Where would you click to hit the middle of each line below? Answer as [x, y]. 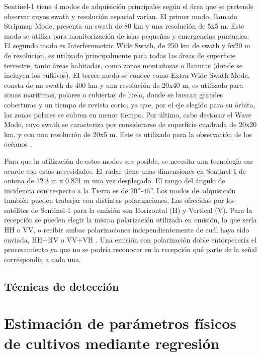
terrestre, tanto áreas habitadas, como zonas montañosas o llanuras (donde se [123, 65]
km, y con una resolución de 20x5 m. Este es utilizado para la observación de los [128, 134]
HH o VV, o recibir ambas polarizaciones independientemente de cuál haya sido [127, 230]
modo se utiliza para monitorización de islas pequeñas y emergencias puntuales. [127, 35]
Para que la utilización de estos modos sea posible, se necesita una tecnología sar [128, 160]
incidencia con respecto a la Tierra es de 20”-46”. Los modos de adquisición [120, 190]
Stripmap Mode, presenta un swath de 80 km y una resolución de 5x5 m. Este [124, 26]
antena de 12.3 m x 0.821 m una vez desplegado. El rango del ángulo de [115, 181]
